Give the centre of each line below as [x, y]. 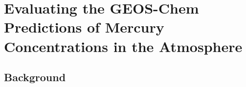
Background [35, 77]
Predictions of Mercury [84, 27]
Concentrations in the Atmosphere [123, 46]
